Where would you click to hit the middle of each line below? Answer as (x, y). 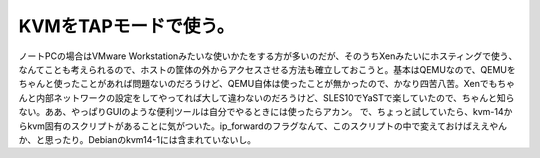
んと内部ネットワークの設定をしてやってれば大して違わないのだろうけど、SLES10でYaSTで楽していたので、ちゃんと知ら (266, 97)
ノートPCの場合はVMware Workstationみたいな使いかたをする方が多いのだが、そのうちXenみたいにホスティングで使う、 (268, 56)
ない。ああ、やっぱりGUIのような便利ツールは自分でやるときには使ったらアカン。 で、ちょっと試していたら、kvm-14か (265, 112)
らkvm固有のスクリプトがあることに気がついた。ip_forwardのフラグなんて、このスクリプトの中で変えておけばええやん (263, 126)
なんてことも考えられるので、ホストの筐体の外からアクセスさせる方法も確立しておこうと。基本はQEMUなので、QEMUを (267, 69)
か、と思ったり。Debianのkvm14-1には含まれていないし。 (137, 139)
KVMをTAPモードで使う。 (126, 26)
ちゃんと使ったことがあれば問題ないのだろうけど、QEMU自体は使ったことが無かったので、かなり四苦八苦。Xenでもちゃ (266, 84)
